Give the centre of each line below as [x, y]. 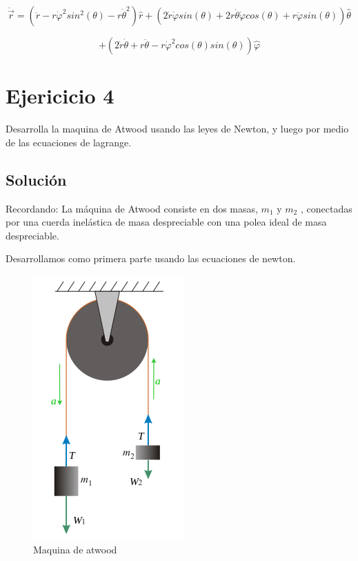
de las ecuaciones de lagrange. [69, 142]
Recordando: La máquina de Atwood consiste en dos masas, [132, 208]
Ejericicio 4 [60, 96]
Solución [36, 179]
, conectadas [326, 208]
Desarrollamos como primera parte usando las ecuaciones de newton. [151, 258]
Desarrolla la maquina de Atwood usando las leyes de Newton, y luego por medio [177, 129]
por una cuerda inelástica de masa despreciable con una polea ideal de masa [166, 222]
